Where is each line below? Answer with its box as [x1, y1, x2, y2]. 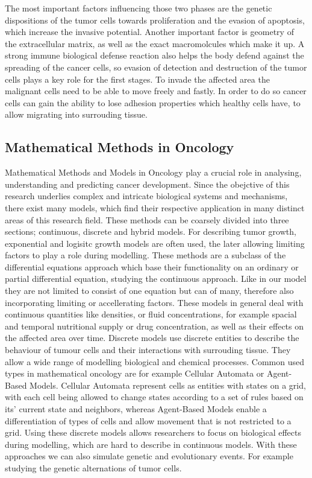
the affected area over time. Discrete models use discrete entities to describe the [5, 331, 299, 344]
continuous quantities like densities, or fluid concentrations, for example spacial [5, 308, 297, 320]
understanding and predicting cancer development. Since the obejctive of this [5, 177, 290, 190]
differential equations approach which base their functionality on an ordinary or [5, 260, 299, 273]
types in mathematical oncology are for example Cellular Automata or [5, 367, 264, 380]
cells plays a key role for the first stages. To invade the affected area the [5, 72, 270, 85]
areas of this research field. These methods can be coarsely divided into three [5, 213, 289, 226]
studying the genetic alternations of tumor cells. [5, 461, 182, 474]
